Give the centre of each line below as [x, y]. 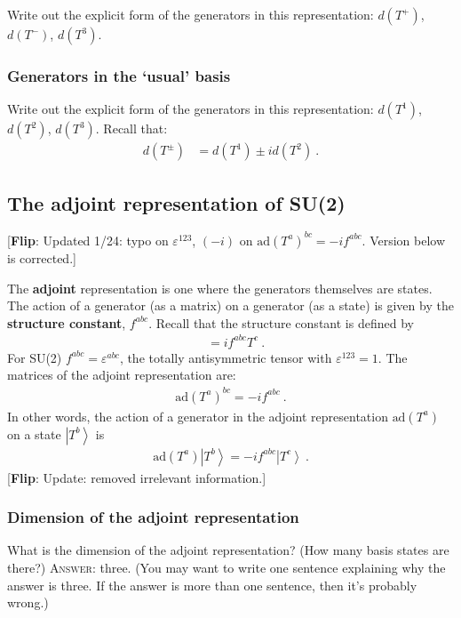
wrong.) [28, 602]
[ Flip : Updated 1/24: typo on [88, 240]
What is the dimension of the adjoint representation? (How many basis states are [228, 550]
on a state [34, 433]
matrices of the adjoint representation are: [122, 375]
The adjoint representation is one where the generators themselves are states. [220, 288]
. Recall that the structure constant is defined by [281, 322]
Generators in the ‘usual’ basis [119, 75]
